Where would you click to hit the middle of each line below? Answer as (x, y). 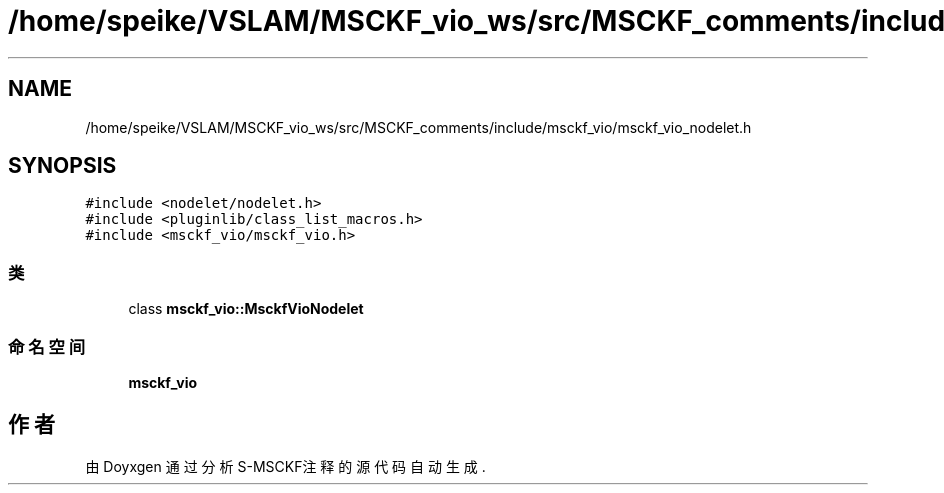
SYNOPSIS (62, 166)
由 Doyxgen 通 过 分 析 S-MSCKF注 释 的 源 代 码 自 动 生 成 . (285, 466)
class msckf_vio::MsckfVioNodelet (246, 309)
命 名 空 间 (47, 346)
